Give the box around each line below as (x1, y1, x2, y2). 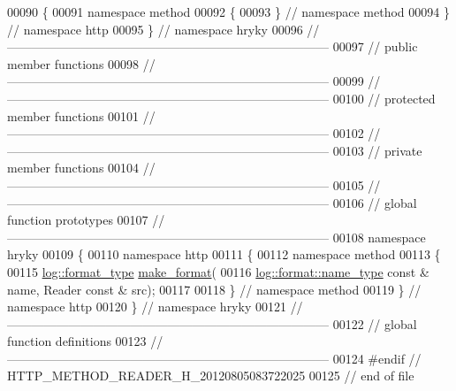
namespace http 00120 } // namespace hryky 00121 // (7, 297, 303, 316)
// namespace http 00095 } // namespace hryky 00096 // (7, 19, 320, 38)
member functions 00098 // (7, 54, 156, 73)
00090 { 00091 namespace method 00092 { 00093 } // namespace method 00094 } (7, 3, 450, 20)
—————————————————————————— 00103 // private (7, 141, 422, 159)
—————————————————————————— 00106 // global (7, 193, 417, 211)
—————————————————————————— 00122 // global (7, 314, 417, 333)
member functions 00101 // (7, 106, 156, 125)
